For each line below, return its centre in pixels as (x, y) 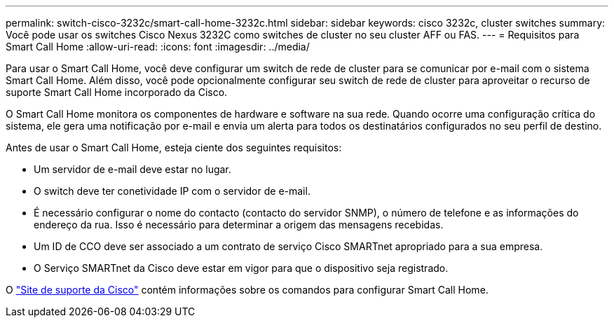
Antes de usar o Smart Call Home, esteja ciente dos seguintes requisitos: (174, 147)
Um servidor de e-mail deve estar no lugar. (132, 169)
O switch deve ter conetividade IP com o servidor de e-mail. (172, 191)
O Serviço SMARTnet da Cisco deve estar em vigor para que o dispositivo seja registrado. (241, 268)
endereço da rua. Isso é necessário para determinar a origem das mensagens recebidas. (239, 225)
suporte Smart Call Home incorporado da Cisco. (117, 92)
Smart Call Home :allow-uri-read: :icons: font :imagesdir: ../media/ (158, 47)
